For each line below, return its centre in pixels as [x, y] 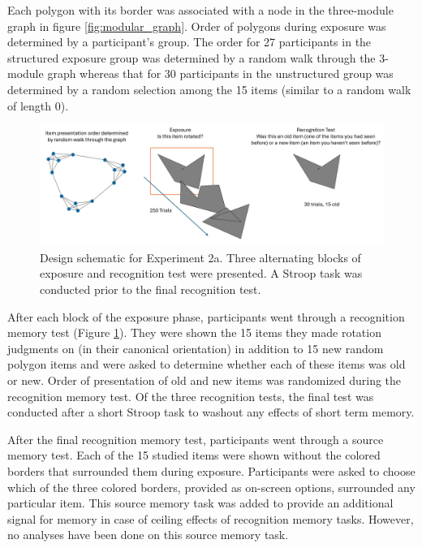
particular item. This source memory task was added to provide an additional [200, 503]
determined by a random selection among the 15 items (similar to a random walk [209, 89]
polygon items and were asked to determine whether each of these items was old [207, 364]
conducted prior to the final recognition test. [151, 289]
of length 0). [38, 105]
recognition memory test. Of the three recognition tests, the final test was [191, 396]
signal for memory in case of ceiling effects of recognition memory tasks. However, [211, 518]
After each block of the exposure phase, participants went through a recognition [206, 316]
